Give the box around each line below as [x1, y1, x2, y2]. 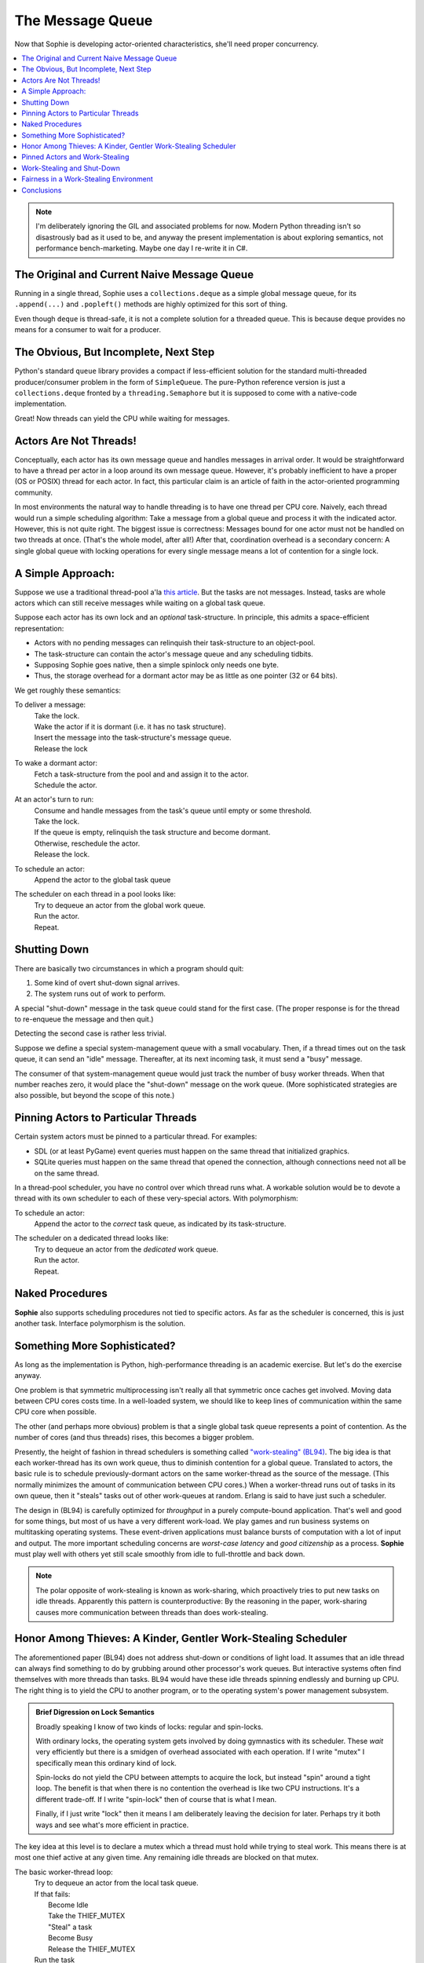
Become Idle [48, 1900, 89, 1910]
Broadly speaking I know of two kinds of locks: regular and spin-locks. [35, 1722, 264, 1731]
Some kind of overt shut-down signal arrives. [34, 978, 181, 987]
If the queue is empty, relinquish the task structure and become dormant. [34, 828, 271, 837]
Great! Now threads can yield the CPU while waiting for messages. [14, 413, 230, 423]
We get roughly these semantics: [14, 685, 122, 695]
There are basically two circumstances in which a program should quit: [14, 963, 244, 973]
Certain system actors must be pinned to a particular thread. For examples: [14, 1131, 258, 1142]
